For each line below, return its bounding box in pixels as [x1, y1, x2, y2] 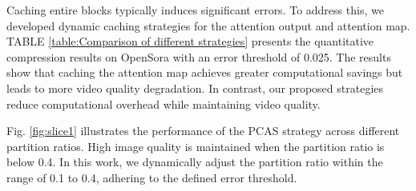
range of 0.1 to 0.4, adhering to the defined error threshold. [6, 169, 297, 185]
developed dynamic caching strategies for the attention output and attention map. [6, 17, 410, 34]
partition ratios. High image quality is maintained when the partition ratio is [6, 137, 385, 154]
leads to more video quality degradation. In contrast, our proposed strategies [6, 79, 384, 96]
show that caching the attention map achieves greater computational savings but [6, 64, 403, 81]
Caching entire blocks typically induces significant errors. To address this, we [6, 2, 384, 18]
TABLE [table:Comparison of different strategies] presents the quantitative [6, 33, 374, 50]
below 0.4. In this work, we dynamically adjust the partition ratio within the [6, 153, 383, 170]
